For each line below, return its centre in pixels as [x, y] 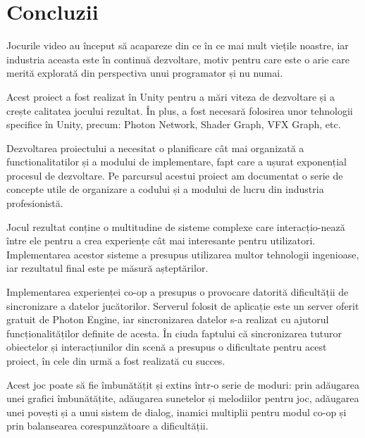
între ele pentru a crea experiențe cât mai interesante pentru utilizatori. [161, 240]
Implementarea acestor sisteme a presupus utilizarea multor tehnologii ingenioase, [183, 254]
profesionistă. [35, 203]
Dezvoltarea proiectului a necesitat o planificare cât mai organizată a [155, 148]
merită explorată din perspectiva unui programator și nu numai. [145, 73]
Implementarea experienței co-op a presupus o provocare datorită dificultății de [178, 292]
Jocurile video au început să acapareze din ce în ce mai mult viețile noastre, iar [178, 45]
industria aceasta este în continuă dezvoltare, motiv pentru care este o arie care [178, 59]
